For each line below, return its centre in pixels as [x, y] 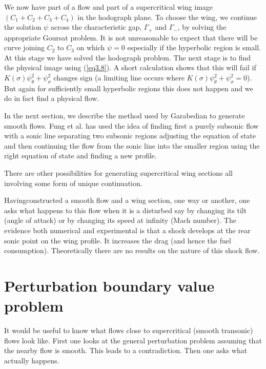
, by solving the [202, 27]
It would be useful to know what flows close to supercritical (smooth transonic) [129, 330]
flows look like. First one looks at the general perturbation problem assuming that [133, 340]
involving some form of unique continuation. [73, 183]
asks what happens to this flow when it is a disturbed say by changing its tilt [126, 210]
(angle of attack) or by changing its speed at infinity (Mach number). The [120, 220]
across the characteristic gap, [96, 27]
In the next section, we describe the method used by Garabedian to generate [125, 115]
